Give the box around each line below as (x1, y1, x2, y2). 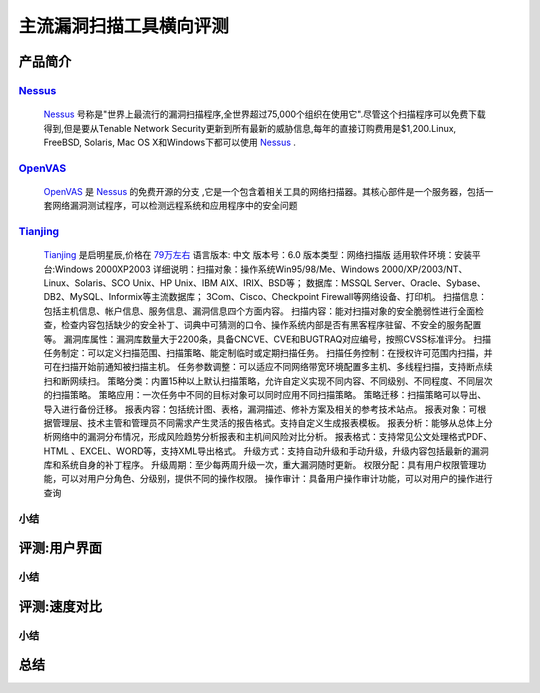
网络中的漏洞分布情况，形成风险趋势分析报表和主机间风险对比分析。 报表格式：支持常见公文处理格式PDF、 (51, 431, 493, 443)
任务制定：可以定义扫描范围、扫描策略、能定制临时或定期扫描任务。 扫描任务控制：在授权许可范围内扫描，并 (43, 346, 493, 359)
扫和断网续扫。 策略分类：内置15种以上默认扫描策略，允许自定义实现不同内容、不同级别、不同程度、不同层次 (43, 375, 493, 387)
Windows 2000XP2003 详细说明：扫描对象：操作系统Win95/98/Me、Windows (55, 263, 380, 275)
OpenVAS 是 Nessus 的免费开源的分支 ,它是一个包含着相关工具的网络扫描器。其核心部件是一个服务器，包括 (43, 185, 485, 197)
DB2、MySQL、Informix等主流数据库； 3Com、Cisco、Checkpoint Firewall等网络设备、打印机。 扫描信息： (43, 291, 487, 303)
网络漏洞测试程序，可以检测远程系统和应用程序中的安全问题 (51, 200, 298, 212)
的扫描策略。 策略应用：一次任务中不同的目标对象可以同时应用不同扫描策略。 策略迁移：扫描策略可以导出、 (43, 389, 487, 401)
